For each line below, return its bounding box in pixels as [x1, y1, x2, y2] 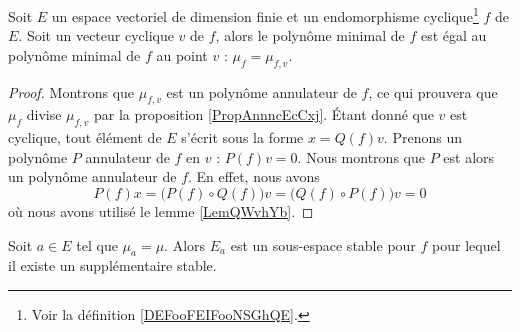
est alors [443, 146, 495, 167]
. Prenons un [383, 127, 462, 148]
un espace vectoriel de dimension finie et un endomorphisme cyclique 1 [51, 3, 479, 26]
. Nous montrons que [297, 146, 425, 167]
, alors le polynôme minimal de [215, 25, 405, 46]
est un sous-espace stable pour [230, 234, 416, 255]
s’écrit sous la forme [181, 127, 304, 148]
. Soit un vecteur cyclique [18, 25, 174, 46]
